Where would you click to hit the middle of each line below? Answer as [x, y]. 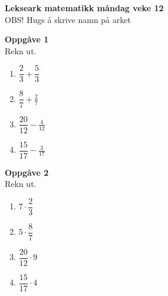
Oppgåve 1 [27, 39]
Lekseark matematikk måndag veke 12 [84, 8]
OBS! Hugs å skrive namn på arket [68, 19]
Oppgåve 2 [27, 172]
